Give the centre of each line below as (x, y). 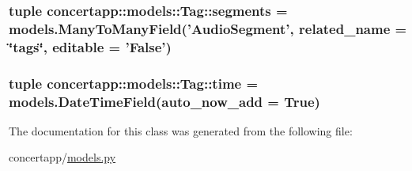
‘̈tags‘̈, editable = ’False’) (90, 46)
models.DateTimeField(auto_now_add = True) (164, 101)
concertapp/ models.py (62, 157)
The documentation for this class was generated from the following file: (181, 130)
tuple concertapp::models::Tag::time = (134, 83)
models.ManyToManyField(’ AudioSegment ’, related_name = (208, 28)
